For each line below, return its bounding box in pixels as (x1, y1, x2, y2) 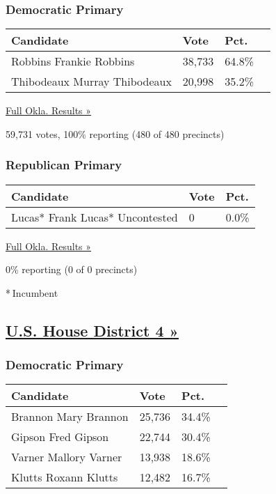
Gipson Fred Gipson (11, 429, 109, 445)
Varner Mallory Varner (11, 449, 122, 465)
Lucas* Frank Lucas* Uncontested (11, 208, 178, 225)
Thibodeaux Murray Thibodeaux (11, 73, 172, 90)
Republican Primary (6, 156, 122, 173)
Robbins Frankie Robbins (11, 53, 135, 70)
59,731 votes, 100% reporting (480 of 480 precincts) (6, 126, 225, 141)
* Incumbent (6, 285, 58, 300)
